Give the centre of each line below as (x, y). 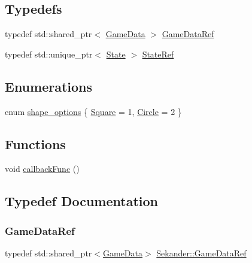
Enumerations (49, 86)
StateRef (158, 54)
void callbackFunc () (42, 169)
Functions (35, 143)
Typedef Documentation (81, 201)
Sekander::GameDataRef (201, 253)
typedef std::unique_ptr (49, 54)
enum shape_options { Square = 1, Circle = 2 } (93, 111)
